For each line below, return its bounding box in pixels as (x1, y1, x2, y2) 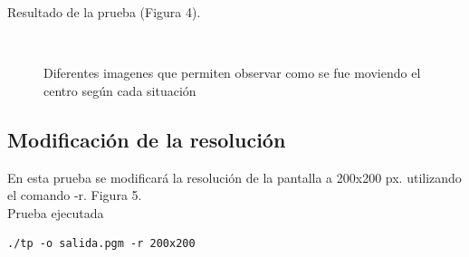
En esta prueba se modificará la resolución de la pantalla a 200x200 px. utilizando (7, 167, 462, 186)
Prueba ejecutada (7, 203, 104, 222)
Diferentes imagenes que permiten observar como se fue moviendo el (43, 63, 421, 82)
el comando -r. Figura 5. (7, 186, 142, 205)
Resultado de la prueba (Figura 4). (7, 3, 201, 21)
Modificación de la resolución (7, 125, 286, 153)
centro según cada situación (43, 81, 196, 100)
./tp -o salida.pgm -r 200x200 (7, 237, 196, 251)
